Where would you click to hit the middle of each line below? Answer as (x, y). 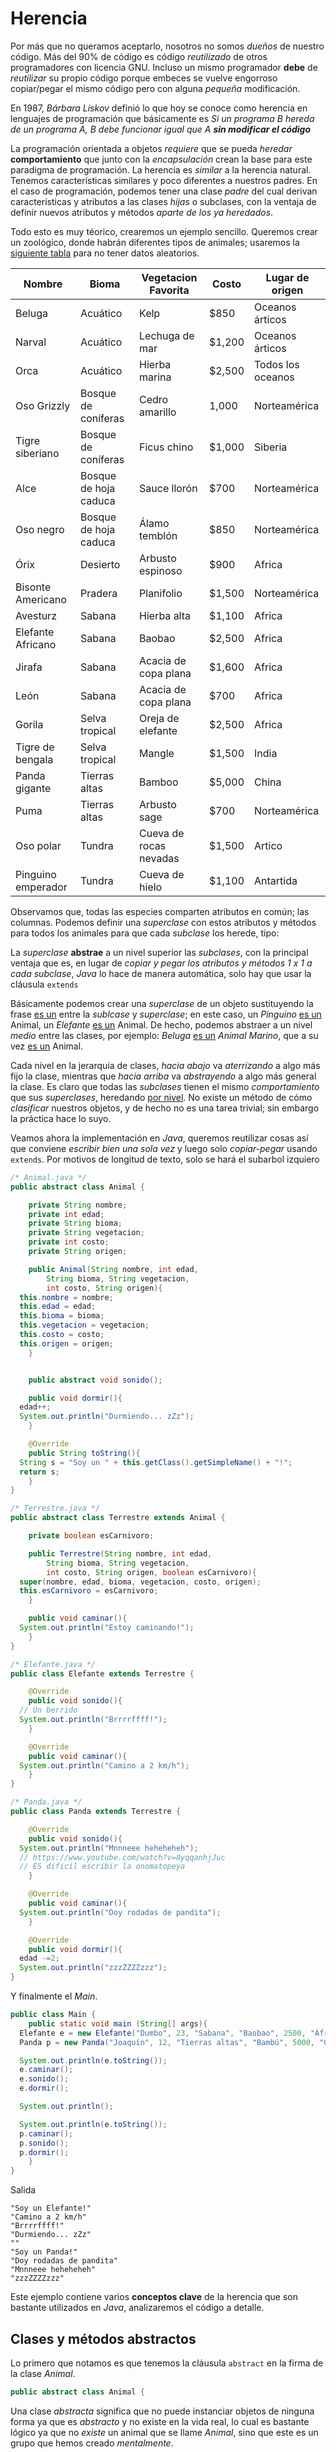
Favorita (169, 290)
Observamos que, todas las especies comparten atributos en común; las (160, 911)
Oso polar (38, 845)
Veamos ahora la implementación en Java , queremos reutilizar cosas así (159, 1138)
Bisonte (33, 587)
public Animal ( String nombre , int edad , (113, 1269)
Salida (23, 2190)
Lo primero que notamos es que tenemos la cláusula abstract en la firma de (167, 2363)
